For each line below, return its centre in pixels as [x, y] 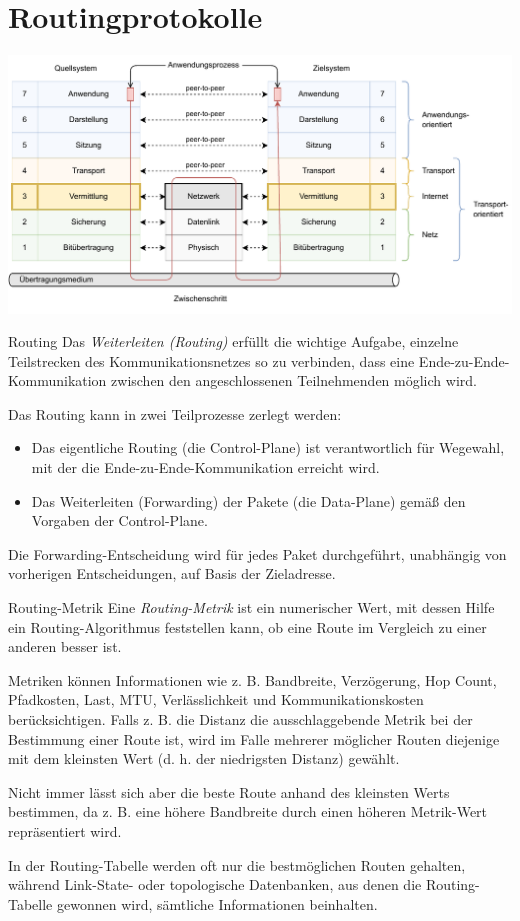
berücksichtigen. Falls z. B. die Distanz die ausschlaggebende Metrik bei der [240, 719]
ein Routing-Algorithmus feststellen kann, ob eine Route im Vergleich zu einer [247, 626]
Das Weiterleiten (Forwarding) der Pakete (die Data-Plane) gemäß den [248, 500]
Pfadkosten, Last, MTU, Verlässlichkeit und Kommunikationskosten [216, 699]
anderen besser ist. [65, 646]
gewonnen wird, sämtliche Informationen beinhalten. [217, 903]
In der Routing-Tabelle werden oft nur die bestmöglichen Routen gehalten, [237, 864]
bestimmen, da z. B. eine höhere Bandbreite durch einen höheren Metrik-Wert [248, 811]
